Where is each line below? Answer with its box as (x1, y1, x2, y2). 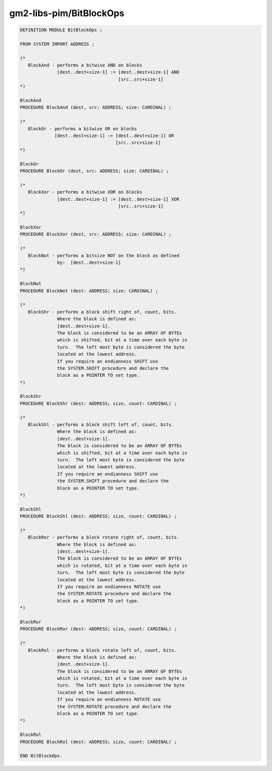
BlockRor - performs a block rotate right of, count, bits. (28, 534, 180, 540)
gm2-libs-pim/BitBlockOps (9, 8, 124, 19)
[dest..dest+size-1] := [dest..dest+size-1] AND (57, 69, 180, 75)
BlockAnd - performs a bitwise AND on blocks (28, 62, 143, 68)
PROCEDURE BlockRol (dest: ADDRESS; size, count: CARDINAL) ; (20, 739, 177, 745)
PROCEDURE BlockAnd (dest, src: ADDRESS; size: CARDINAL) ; (20, 105, 172, 110)
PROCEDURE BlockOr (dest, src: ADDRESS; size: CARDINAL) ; (20, 168, 169, 174)
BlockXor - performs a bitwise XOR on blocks (28, 189, 143, 195)
